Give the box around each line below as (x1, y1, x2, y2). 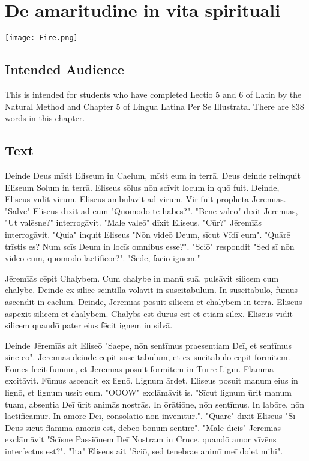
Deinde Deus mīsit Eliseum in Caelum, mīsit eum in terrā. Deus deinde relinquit (5, 169, 301, 181)
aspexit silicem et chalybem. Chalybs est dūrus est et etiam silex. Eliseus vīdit (5, 307, 293, 319)
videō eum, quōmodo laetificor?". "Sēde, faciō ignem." (5, 252, 200, 264)
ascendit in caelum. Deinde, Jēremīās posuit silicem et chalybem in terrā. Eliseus (5, 295, 302, 307)
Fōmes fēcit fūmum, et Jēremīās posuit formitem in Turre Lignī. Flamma (5, 362, 274, 375)
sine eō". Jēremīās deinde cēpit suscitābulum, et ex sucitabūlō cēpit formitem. (5, 351, 290, 363)
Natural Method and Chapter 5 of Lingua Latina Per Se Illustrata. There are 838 (5, 100, 304, 112)
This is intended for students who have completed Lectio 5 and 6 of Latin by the (5, 88, 302, 100)
